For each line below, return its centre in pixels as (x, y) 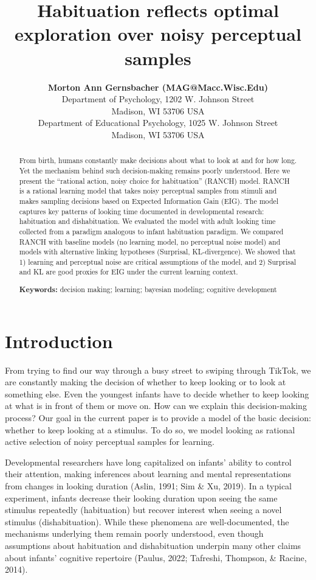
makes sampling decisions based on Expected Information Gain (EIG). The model (149, 201)
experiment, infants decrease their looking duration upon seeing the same (141, 498)
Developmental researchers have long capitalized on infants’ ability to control (148, 462)
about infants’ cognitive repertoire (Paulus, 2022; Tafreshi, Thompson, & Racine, (156, 557)
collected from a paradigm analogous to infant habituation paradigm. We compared (151, 231)
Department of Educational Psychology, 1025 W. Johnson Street (158, 123)
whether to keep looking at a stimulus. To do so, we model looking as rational (150, 429)
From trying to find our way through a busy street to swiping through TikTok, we (158, 370)
